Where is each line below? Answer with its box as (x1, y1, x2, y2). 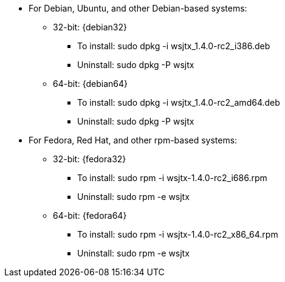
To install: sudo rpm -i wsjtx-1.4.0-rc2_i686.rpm (77, 173, 267, 183)
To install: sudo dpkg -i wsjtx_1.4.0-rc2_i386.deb (77, 41, 270, 51)
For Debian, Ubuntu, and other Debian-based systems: (29, 3, 247, 13)
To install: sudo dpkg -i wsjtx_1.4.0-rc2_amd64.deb (77, 97, 280, 108)
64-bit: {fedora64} (53, 210, 127, 221)
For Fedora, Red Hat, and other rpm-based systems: (29, 135, 238, 145)
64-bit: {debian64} (53, 78, 128, 89)
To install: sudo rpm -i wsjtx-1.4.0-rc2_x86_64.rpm (77, 229, 278, 239)
